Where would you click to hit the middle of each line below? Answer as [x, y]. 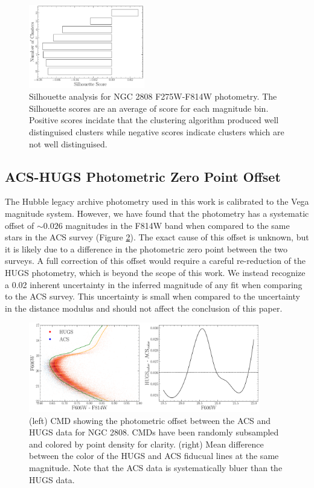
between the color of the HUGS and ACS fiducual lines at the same [154, 456]
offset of [20, 225]
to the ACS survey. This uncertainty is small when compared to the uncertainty [152, 296]
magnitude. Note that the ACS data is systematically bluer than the [156, 467]
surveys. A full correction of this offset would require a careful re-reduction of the [155, 261]
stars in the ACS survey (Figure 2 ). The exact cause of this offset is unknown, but [157, 237]
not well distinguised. [68, 143]
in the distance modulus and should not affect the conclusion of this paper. [144, 308]
